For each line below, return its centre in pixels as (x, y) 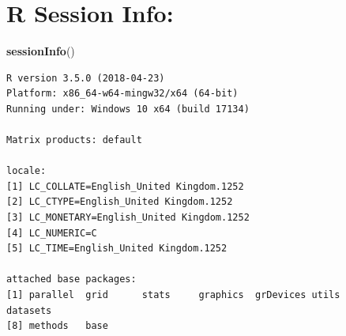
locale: (26, 171)
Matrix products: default (74, 140)
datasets (29, 310)
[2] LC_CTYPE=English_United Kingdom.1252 (120, 202)
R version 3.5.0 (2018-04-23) (86, 78)
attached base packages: (71, 279)
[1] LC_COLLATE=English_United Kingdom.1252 (125, 186)
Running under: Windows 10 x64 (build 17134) (128, 109)
